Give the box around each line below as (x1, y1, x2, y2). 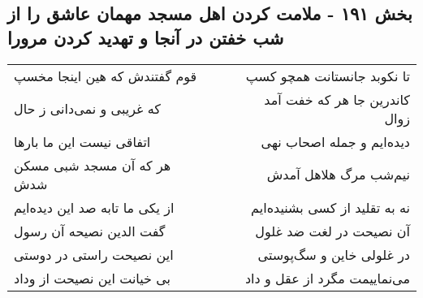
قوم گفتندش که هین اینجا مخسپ (14, 66, 197, 85)
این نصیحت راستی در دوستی (14, 244, 174, 264)
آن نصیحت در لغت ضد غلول (255, 221, 410, 240)
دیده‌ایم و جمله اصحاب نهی (261, 132, 410, 151)
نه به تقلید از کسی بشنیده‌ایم (251, 197, 410, 217)
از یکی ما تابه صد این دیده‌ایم (14, 197, 175, 217)
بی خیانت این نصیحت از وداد (14, 268, 171, 287)
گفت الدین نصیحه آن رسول (14, 221, 166, 240)
